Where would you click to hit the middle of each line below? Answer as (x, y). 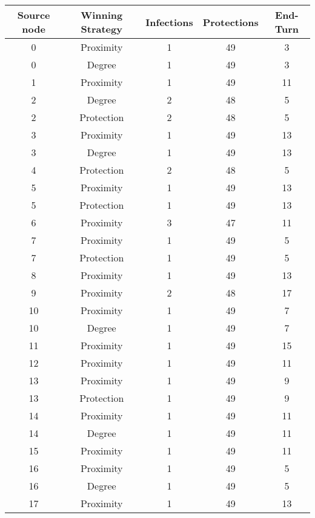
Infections (169, 22)
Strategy (101, 29)
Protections (230, 22)
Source (34, 15)
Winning (102, 15)
